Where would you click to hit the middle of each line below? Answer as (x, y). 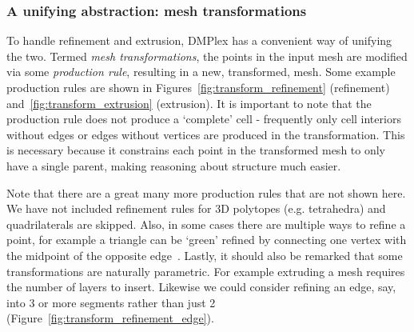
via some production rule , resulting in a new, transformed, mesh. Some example (201, 72)
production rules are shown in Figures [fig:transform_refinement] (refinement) (198, 87)
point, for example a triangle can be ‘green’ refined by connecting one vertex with (207, 240)
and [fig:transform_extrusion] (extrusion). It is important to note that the (189, 103)
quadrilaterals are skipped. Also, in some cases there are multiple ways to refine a (206, 224)
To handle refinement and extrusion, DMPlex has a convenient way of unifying (199, 40)
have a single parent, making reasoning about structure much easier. (174, 165)
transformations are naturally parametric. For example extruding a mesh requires (206, 271)
